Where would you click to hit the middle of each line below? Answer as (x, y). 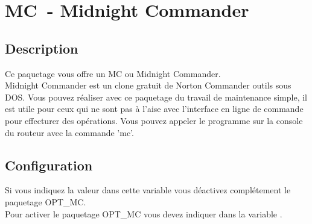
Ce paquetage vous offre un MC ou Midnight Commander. (113, 73)
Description (42, 48)
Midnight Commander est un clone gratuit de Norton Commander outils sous (148, 85)
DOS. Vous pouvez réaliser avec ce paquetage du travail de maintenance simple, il (156, 97)
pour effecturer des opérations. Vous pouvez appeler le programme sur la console (154, 120)
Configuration (49, 165)
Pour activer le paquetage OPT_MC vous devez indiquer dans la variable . (144, 213)
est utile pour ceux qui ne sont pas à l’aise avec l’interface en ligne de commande (154, 109)
